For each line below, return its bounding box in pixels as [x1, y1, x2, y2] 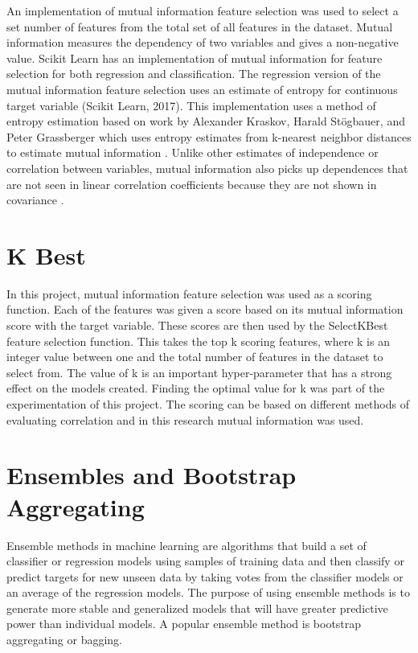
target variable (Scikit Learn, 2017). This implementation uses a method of [6, 97, 376, 113]
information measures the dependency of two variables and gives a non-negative [6, 34, 399, 51]
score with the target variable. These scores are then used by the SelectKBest [6, 317, 388, 334]
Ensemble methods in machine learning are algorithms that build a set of [6, 536, 367, 553]
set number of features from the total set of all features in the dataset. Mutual [6, 18, 393, 35]
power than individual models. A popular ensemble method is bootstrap [6, 615, 362, 632]
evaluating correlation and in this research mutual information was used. [6, 411, 364, 428]
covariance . [6, 191, 64, 208]
